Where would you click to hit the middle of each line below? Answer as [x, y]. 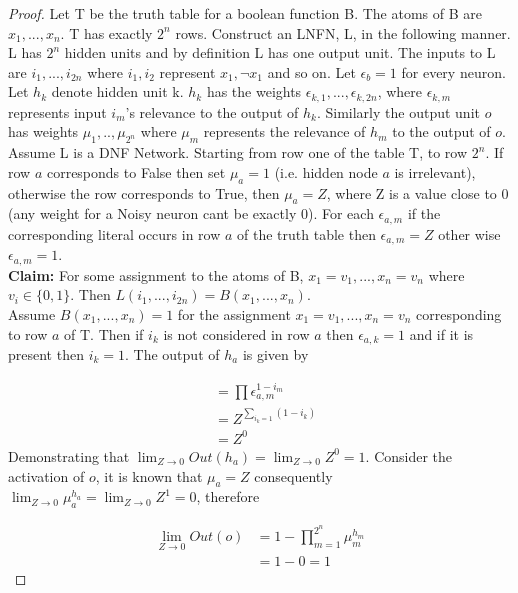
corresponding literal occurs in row [114, 233]
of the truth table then [306, 233]
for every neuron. [453, 71]
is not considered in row [236, 333]
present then [46, 354]
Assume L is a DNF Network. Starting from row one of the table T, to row [238, 152]
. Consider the [409, 455]
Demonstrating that [69, 455]
